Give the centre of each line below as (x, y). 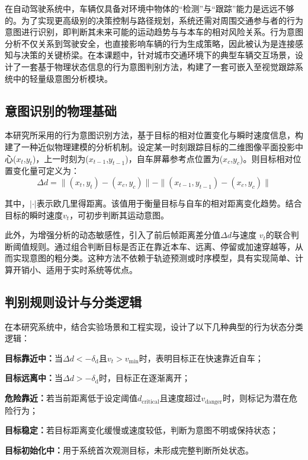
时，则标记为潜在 (256, 398)
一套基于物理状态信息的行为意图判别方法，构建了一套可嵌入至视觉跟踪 (158, 66)
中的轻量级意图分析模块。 (62, 78)
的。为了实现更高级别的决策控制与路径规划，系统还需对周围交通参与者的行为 (154, 20)
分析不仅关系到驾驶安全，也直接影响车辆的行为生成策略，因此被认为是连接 (150, 43)
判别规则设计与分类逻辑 (73, 301)
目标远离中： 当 (34, 378)
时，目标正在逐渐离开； (144, 378)
